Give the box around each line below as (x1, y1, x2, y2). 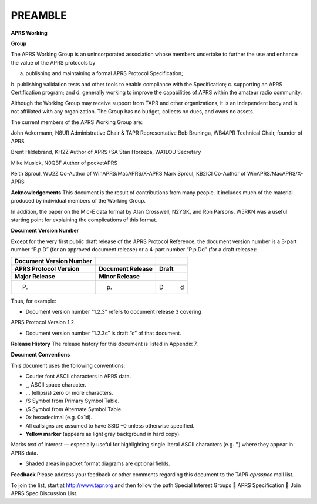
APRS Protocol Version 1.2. (11, 319, 76, 326)
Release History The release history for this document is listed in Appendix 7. (11, 341, 198, 348)
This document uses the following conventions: (11, 362, 126, 369)
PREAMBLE (11, 9, 67, 22)
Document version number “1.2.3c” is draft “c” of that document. (25, 330, 181, 337)
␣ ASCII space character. (25, 381, 86, 388)
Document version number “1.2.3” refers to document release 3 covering (25, 308, 202, 315)
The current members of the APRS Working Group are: (11, 119, 143, 126)
